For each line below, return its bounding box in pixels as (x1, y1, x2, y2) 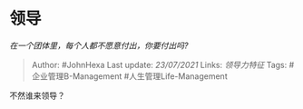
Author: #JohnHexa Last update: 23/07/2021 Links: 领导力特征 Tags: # (31, 59, 295, 70)
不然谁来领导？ (9, 90, 65, 101)
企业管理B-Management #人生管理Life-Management (31, 70, 229, 82)
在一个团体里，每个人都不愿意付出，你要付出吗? (9, 40, 189, 51)
